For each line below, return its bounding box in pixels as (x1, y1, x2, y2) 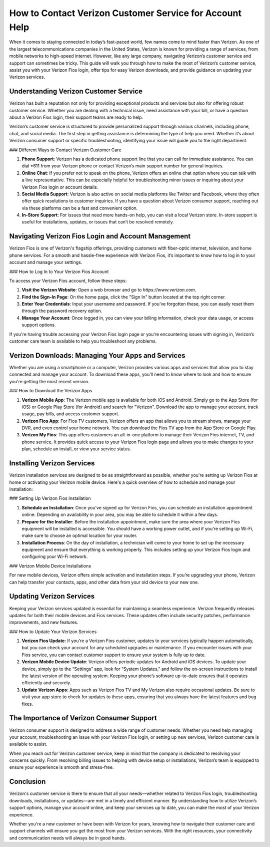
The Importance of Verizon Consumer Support (9, 714, 157, 722)
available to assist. (9, 741, 47, 747)
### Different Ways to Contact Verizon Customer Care (9, 147, 121, 153)
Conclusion (9, 777, 46, 786)
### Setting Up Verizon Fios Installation (9, 495, 91, 501)
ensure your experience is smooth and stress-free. (9, 764, 114, 770)
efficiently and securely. (21, 680, 71, 686)
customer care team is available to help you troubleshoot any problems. (9, 338, 157, 344)
